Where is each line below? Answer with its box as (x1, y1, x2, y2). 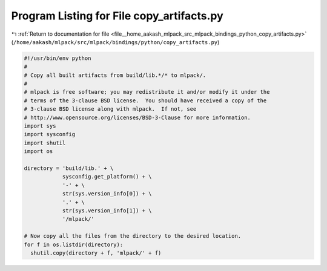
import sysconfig (24, 131, 76, 138)
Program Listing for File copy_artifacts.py (11, 9, 223, 22)
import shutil (24, 139, 66, 146)
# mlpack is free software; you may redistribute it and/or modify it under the (24, 88, 270, 96)
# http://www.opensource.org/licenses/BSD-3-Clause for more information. (24, 114, 251, 121)
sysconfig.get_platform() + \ (62, 173, 152, 180)
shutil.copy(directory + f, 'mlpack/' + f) (30, 249, 162, 256)
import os (24, 148, 53, 155)
